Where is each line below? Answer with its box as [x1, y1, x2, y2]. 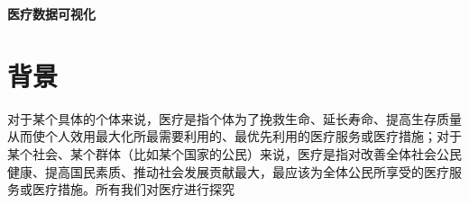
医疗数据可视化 [7, 4, 96, 22]
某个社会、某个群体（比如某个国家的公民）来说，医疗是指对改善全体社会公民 [7, 144, 462, 163]
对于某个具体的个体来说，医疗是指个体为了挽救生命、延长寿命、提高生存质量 [7, 109, 462, 128]
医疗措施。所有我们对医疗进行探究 [32, 180, 234, 199]
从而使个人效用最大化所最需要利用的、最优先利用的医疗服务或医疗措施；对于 [7, 127, 462, 146]
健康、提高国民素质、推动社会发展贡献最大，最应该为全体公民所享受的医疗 [7, 162, 449, 181]
